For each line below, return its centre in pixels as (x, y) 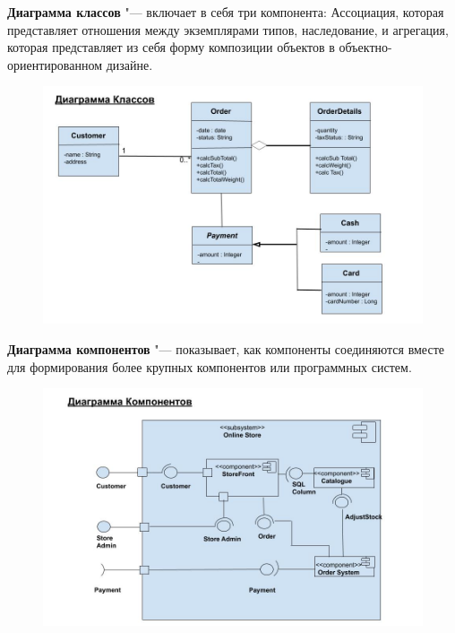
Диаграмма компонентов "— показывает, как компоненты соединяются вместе (226, 348)
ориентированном (55, 64)
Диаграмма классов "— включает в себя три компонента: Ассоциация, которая (226, 12)
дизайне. (129, 64)
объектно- (365, 47)
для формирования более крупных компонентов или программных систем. (210, 366)
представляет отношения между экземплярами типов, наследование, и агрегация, (228, 29)
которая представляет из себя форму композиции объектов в (171, 47)
